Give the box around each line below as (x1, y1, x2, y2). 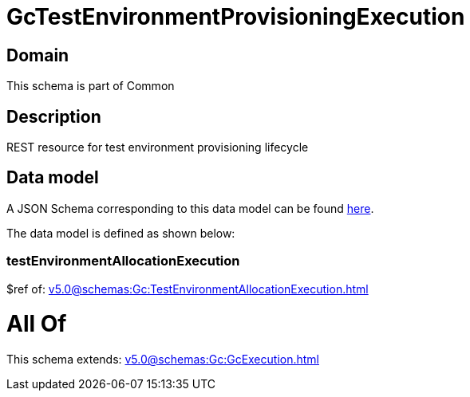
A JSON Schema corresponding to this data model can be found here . (6, 201, 374, 215)
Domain (6, 45, 69, 65)
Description (6, 106, 101, 127)
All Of (6, 310, 67, 338)
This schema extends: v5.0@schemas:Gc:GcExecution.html (6, 352, 319, 367)
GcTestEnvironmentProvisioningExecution (6, 3, 465, 30)
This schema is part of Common (6, 79, 175, 93)
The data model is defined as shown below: (6, 226, 235, 240)
